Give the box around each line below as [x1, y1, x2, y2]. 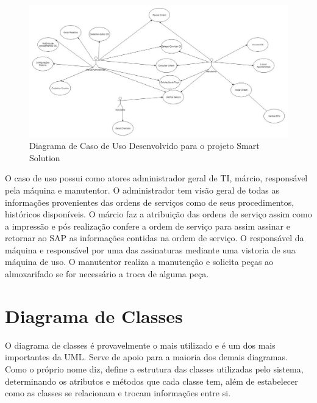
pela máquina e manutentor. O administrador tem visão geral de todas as [5, 183, 280, 196]
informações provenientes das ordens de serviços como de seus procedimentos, [5, 195, 294, 208]
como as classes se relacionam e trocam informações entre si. [5, 387, 231, 399]
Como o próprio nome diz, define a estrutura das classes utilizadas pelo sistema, [5, 362, 304, 375]
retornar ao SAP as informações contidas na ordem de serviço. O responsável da [5, 231, 304, 244]
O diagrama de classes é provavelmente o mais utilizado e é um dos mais [5, 338, 276, 351]
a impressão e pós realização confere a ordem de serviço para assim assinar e [5, 219, 290, 232]
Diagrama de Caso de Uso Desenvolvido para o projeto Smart [29, 139, 260, 152]
